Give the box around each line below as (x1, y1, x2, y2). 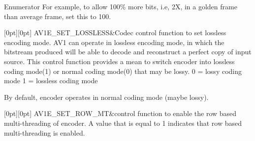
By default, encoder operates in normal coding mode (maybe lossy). (4, 92, 209, 102)
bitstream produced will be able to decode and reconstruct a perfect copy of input (4, 47, 252, 57)
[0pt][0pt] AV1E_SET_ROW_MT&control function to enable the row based (4, 108, 237, 118)
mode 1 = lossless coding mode (4, 75, 98, 86)
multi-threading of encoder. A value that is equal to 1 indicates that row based (4, 117, 242, 128)
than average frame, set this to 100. (4, 11, 111, 21)
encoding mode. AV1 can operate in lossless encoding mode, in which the (4, 37, 224, 47)
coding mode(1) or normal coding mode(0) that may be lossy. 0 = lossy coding (4, 66, 242, 76)
